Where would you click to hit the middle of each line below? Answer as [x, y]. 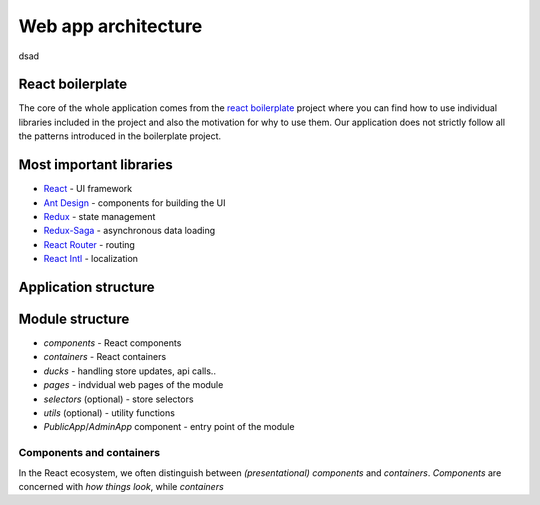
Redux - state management [99, 216]
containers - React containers [105, 357]
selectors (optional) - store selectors [118, 399]
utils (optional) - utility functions [109, 412]
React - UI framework [88, 189]
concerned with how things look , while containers [121, 486]
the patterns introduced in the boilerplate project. [120, 136]
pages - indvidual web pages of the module [133, 385]
